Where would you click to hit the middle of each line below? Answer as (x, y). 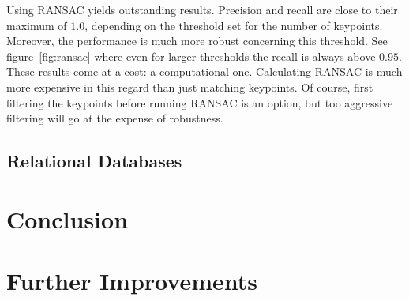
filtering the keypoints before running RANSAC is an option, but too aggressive (200, 102)
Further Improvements (132, 281)
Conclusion (68, 218)
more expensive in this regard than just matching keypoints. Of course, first (190, 87)
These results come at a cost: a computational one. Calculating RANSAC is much (204, 71)
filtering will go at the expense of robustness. (115, 118)
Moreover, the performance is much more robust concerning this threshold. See (197, 41)
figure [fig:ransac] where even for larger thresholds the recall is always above (191, 56)
